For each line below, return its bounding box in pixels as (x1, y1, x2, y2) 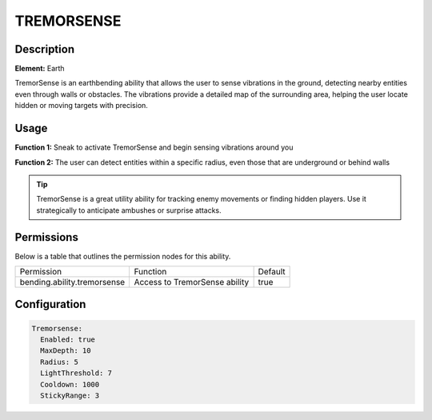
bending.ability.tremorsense (19, 277, 126, 287)
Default (258, 266, 286, 277)
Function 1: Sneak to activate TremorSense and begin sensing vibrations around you (14, 142, 294, 152)
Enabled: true (40, 335, 96, 344)
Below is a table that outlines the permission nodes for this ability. (14, 251, 231, 261)
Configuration (14, 298, 86, 311)
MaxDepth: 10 (40, 346, 91, 355)
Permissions (14, 230, 79, 244)
